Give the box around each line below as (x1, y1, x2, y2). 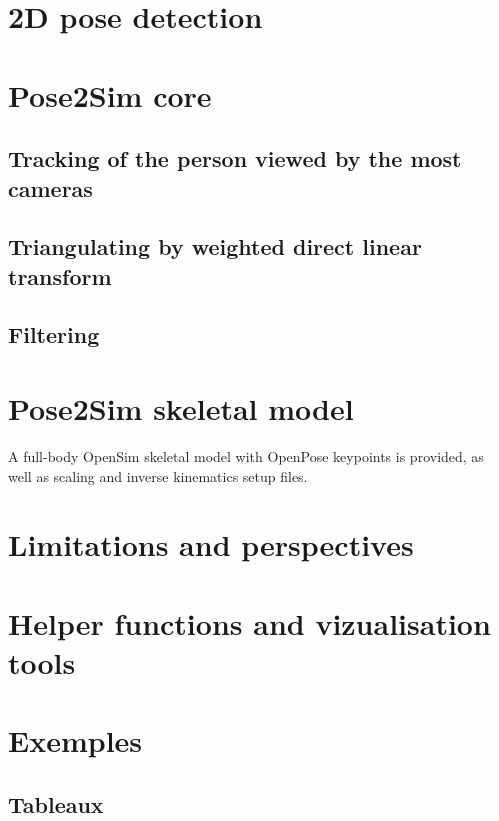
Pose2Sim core (8, 74, 212, 115)
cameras (8, 172, 93, 203)
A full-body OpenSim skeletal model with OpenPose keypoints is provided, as (8, 446, 484, 466)
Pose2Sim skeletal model (8, 388, 354, 429)
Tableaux (8, 788, 104, 819)
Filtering (8, 319, 100, 350)
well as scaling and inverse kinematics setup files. (8, 465, 308, 486)
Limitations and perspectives (8, 524, 414, 565)
